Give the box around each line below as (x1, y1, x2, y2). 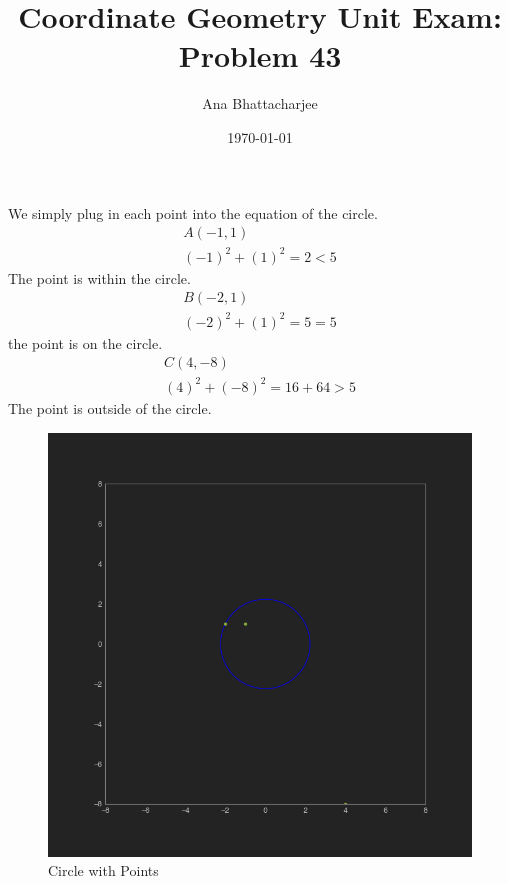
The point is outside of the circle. (8, 397, 212, 418)
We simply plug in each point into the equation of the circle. (8, 202, 378, 223)
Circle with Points (48, 860, 159, 881)
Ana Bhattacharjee (202, 93, 318, 114)
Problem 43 (178, 35, 342, 76)
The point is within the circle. (8, 267, 191, 288)
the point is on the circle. (8, 332, 163, 353)
